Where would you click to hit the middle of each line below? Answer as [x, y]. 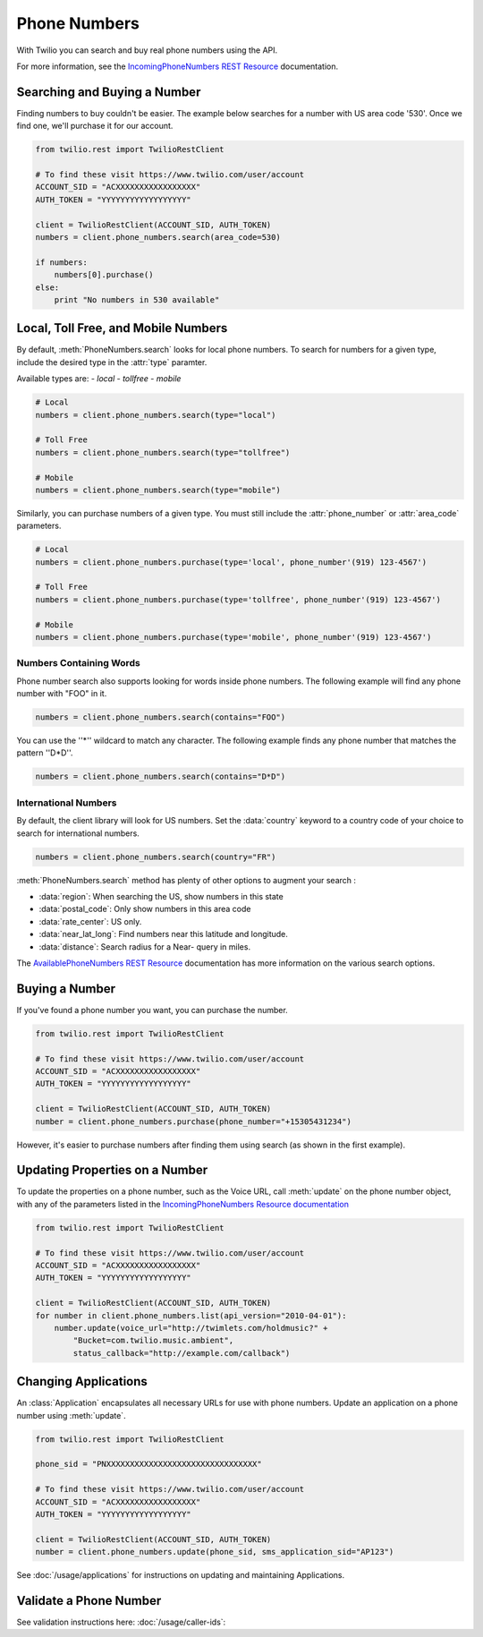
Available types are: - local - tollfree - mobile [99, 379]
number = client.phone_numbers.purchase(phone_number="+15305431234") [194, 1121]
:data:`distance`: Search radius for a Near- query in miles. [144, 946]
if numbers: [62, 262]
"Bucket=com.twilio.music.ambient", [153, 1341]
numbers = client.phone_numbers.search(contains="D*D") [161, 777]
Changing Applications [82, 1381]
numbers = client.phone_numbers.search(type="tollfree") [163, 452]
